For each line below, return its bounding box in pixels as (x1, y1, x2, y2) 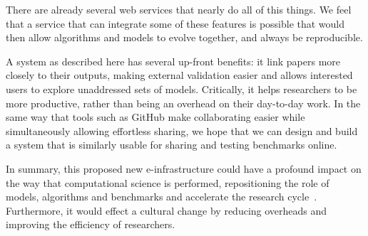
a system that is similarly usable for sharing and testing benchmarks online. (6, 137, 337, 152)
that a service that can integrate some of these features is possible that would (6, 16, 345, 31)
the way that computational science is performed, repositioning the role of (6, 175, 329, 190)
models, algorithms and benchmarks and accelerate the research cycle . (6, 189, 317, 204)
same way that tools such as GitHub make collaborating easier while (6, 109, 305, 124)
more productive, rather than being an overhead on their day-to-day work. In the (6, 95, 361, 110)
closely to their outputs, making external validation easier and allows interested (6, 68, 353, 82)
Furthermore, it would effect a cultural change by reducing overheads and (6, 203, 327, 218)
